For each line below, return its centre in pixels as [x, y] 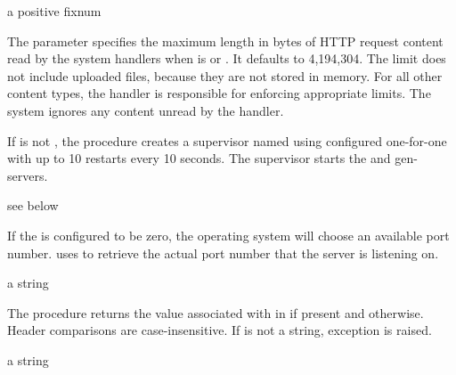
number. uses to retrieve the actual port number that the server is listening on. [223, 253]
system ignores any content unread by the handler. [146, 110]
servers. [28, 175]
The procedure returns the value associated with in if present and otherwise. [216, 312]
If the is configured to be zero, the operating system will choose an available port [228, 235]
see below [33, 205]
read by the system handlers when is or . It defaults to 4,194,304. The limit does [227, 58]
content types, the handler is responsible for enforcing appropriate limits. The [219, 93]
